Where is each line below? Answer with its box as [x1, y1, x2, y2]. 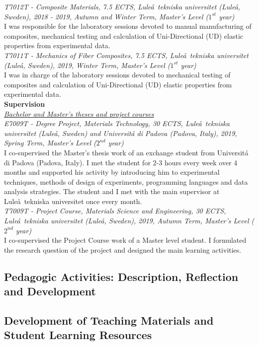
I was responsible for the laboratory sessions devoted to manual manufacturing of [4, 21, 252, 31]
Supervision [4, 98, 45, 109]
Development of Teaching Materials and [4, 313, 214, 328]
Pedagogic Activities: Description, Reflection [4, 269, 239, 284]
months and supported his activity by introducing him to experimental [4, 167, 220, 177]
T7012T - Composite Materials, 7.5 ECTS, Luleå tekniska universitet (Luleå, [4, 1, 241, 11]
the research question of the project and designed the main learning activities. [4, 244, 242, 255]
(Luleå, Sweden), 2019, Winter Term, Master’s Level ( [4, 60, 171, 70]
